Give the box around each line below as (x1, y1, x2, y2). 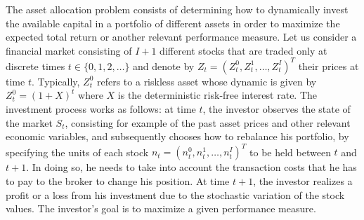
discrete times (6, 58, 65, 73)
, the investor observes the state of (202, 102, 351, 116)
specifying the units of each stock (6, 144, 149, 159)
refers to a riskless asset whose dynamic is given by (96, 74, 317, 88)
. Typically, (31, 74, 80, 88)
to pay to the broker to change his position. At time (6, 173, 230, 188)
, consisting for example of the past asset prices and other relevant (65, 115, 351, 130)
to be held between (249, 144, 331, 159)
